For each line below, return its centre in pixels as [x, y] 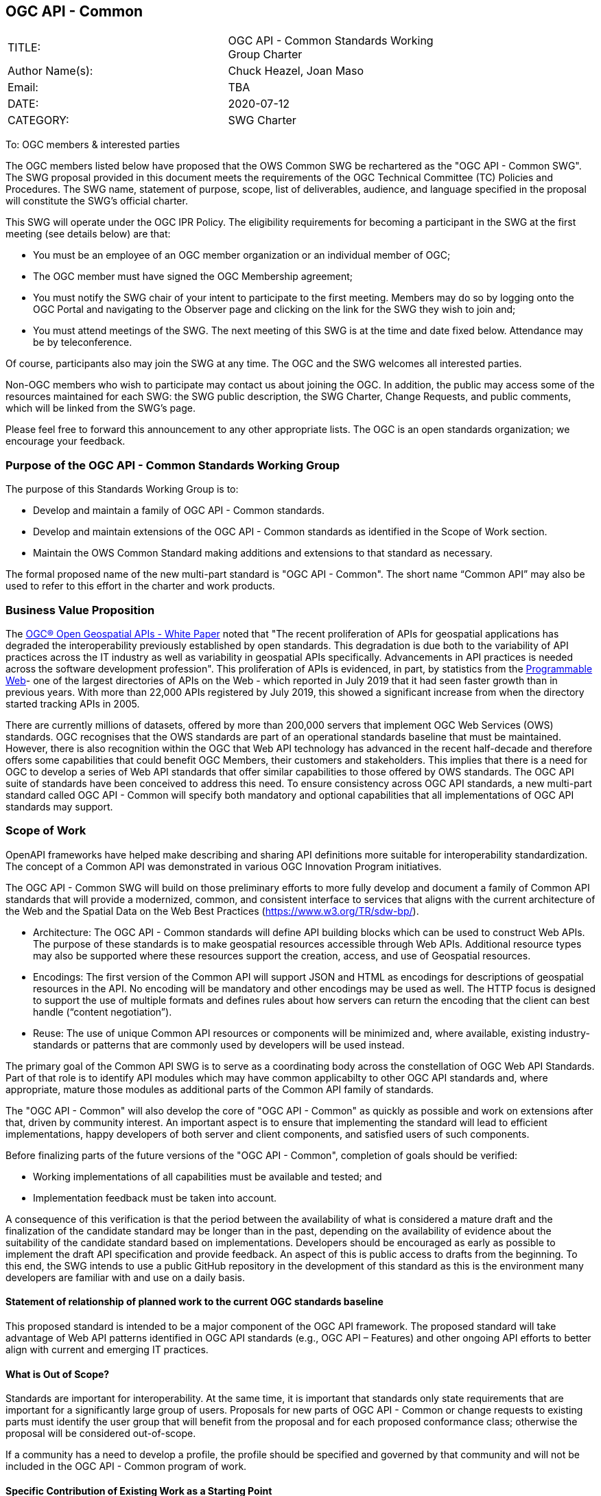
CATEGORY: [38, 120]
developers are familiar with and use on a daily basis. [125, 1277]
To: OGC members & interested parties [93, 145]
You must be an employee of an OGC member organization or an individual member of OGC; [242, 255]
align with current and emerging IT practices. [107, 1349]
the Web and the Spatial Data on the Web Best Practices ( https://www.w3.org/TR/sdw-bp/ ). [212, 911]
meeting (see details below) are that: [88, 234]
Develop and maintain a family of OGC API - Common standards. [179, 511]
